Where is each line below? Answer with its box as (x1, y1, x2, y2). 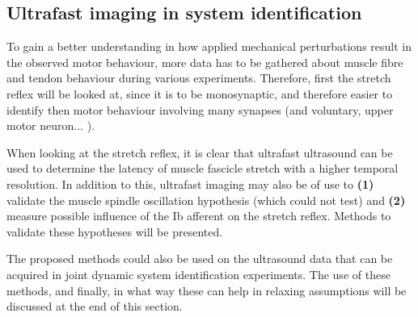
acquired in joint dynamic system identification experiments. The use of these (6, 265, 391, 282)
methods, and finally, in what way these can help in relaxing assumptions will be (6, 282, 407, 298)
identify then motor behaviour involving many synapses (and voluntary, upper (6, 101, 394, 118)
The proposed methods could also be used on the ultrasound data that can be (6, 250, 393, 267)
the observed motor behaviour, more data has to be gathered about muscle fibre (6, 53, 403, 70)
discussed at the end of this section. (6, 298, 183, 315)
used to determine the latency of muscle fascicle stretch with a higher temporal (6, 160, 399, 177)
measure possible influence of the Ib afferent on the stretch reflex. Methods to (6, 207, 391, 224)
